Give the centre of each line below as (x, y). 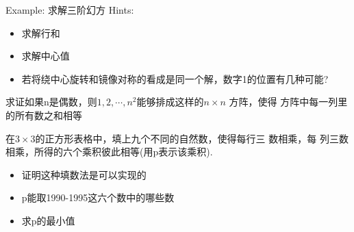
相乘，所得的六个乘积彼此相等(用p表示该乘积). (109, 152)
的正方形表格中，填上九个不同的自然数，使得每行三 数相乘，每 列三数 (192, 138)
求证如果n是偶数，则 (51, 102)
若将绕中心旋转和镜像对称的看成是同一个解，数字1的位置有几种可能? (175, 78)
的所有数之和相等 (44, 115)
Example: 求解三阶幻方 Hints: (70, 10)
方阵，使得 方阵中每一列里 (288, 102)
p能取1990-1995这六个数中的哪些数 (98, 197)
